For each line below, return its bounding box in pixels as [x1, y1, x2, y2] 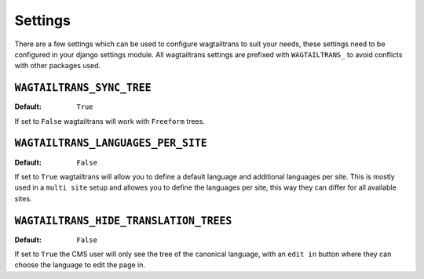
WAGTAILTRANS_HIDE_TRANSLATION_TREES [14, 214, 232, 227]
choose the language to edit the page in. [14, 260, 145, 270]
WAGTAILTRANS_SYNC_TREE [14, 82, 152, 94]
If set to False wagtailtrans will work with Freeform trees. [14, 116, 206, 125]
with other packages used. [14, 61, 101, 71]
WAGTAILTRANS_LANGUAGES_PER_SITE [14, 137, 207, 150]
